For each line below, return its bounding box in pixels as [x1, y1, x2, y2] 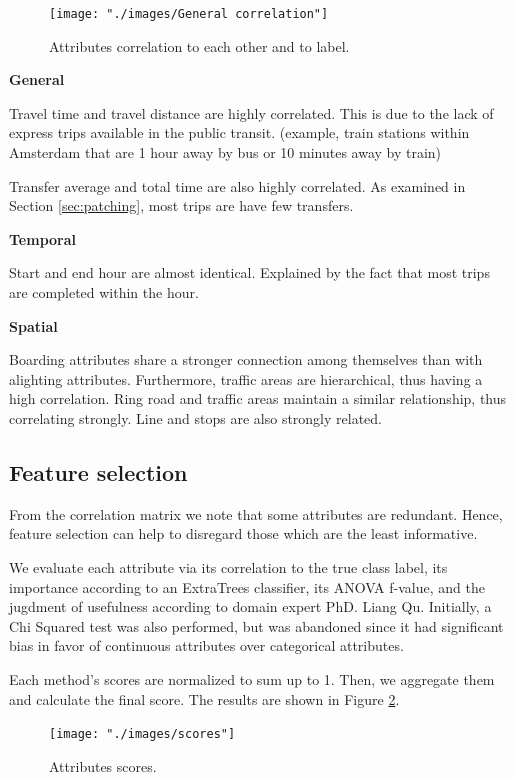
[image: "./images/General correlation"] [49, 7, 329, 21]
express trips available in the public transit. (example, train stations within [9, 122, 470, 143]
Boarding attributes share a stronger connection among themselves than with [9, 349, 483, 370]
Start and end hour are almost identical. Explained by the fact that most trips [9, 262, 490, 283]
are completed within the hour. [9, 282, 199, 302]
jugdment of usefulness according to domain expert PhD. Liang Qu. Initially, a [9, 596, 492, 617]
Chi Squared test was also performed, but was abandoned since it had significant [9, 615, 504, 636]
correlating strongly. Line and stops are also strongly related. [9, 407, 383, 428]
